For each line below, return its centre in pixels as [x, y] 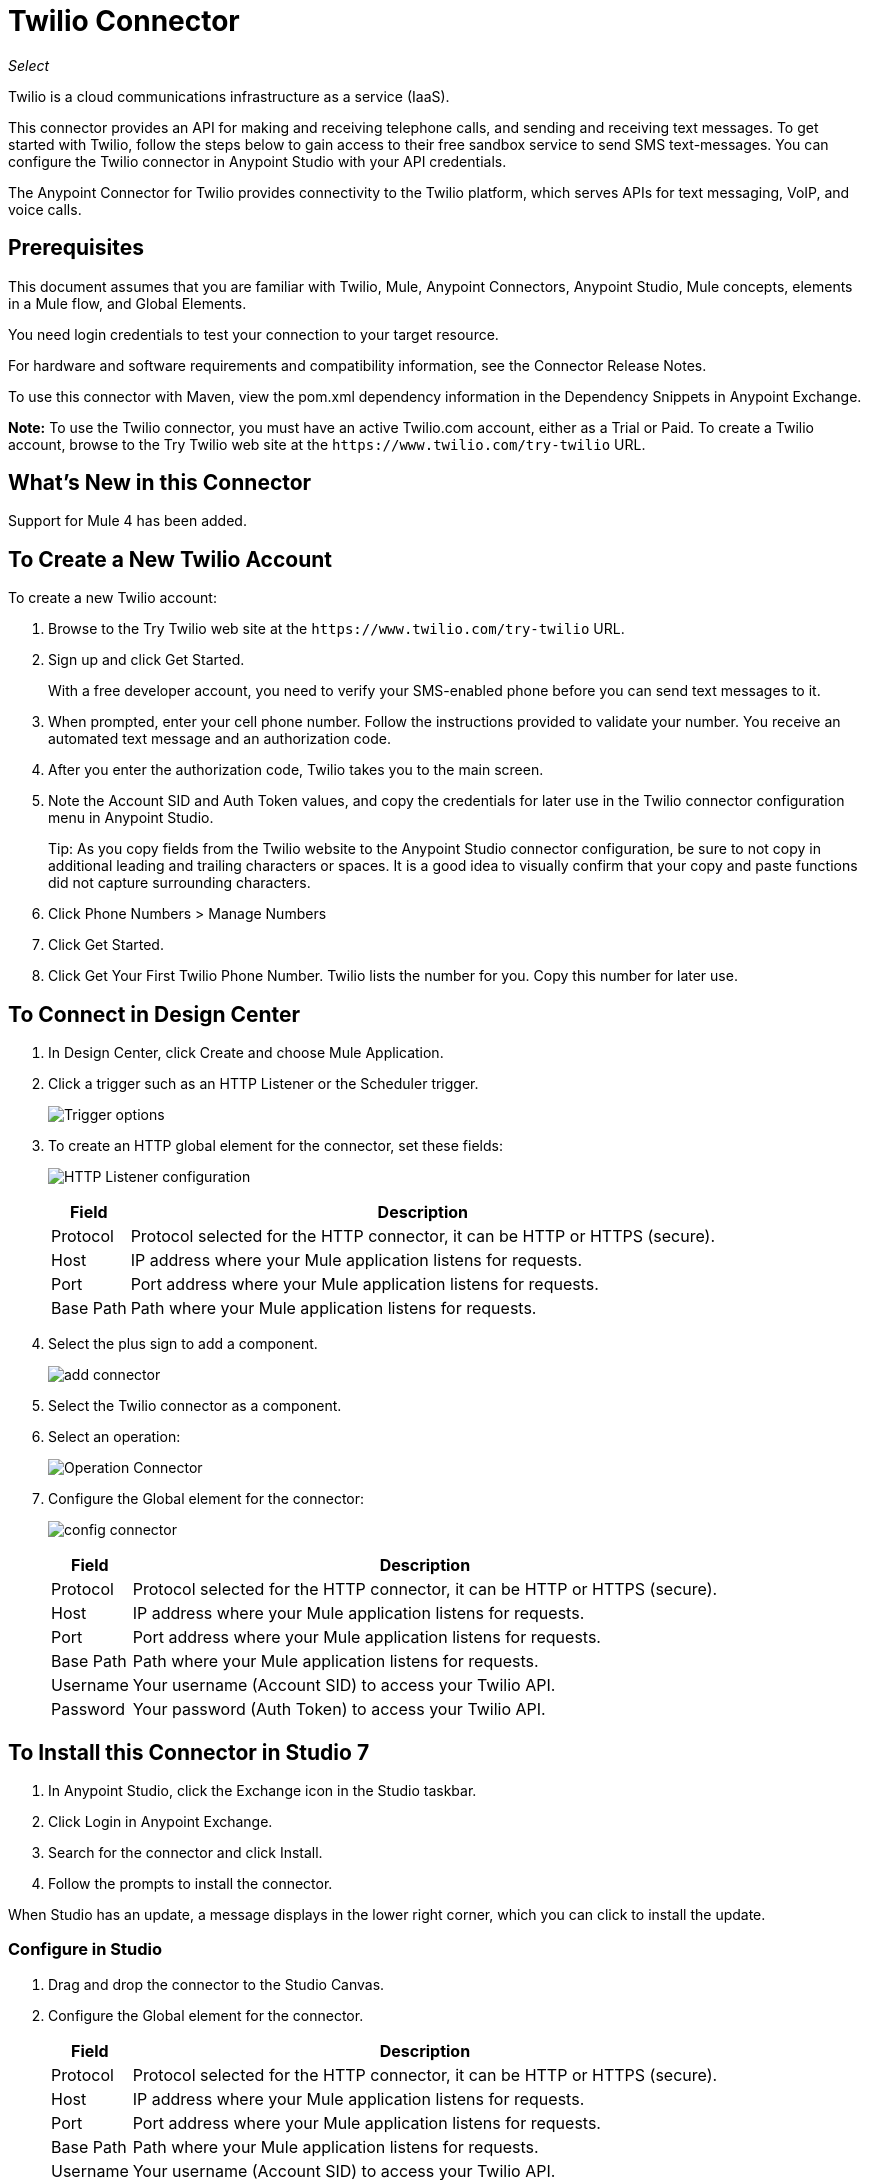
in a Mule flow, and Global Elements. [127, 303]
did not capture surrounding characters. [179, 883]
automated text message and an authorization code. [219, 739]
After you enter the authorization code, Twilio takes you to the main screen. [296, 770]
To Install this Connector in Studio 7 [189, 1752]
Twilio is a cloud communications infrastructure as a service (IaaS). [229, 96]
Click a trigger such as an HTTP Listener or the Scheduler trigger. [263, 1084]
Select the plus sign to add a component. [183, 1344]
